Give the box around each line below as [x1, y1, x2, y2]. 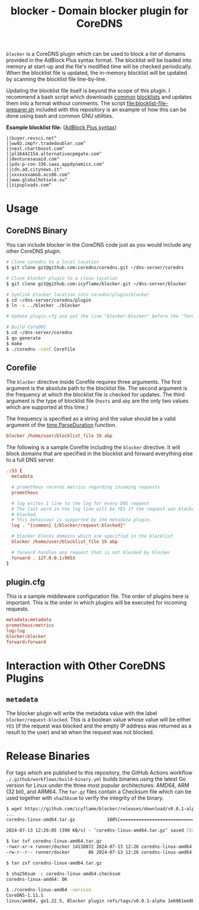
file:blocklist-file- [126, 100, 169, 107]
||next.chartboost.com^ [6, 146, 65, 152]
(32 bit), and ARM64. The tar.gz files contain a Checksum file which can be [6, 788, 191, 795]
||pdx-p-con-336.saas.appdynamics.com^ [6, 162, 105, 168]
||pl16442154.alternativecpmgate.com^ [6, 151, 102, 157]
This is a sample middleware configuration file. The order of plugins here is [6, 593, 190, 600]
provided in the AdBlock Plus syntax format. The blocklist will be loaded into [6, 56, 192, 64]
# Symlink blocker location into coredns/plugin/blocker [6, 291, 150, 298]
